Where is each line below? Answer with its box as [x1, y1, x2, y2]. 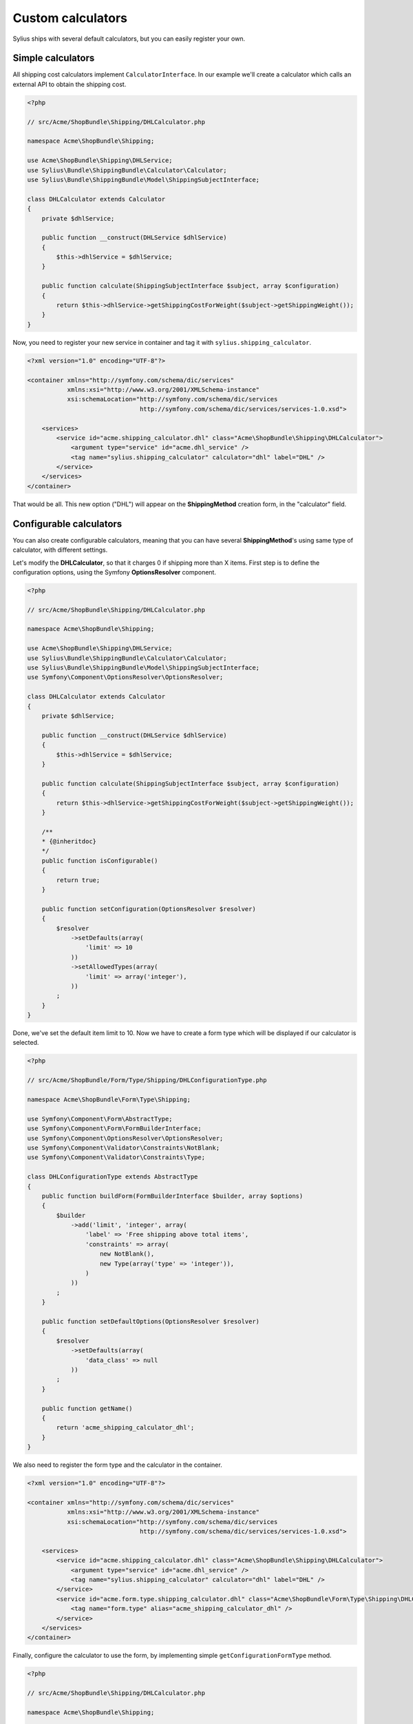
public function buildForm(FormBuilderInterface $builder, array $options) [41, 1192, 304, 1200]
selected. [12, 1039, 39, 1047]
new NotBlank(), [100, 1250, 155, 1258]
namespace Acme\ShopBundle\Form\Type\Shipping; [27, 1096, 191, 1103]
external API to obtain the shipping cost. [12, 80, 127, 88]
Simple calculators [12, 52, 95, 64]
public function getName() [41, 1404, 134, 1412]
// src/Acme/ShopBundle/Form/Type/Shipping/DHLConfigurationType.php [27, 1076, 267, 1084]
